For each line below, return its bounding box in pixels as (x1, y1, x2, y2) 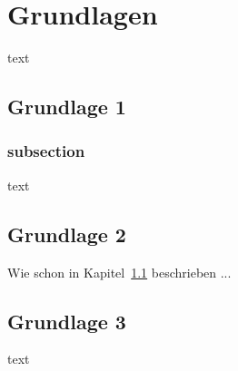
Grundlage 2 (7, 220, 126, 248)
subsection (7, 140, 85, 162)
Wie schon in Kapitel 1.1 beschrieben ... (7, 262, 232, 281)
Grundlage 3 (7, 307, 126, 335)
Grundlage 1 (7, 93, 126, 121)
